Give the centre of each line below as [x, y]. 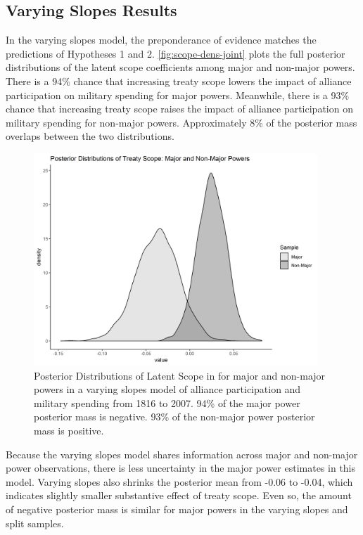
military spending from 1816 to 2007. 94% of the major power [167, 402]
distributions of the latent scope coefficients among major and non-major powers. [180, 67]
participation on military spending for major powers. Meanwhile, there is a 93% [178, 95]
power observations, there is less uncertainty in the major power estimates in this [181, 468]
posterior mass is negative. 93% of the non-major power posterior [174, 417]
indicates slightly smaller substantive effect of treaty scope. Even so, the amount [179, 495]
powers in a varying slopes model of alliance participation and [167, 389]
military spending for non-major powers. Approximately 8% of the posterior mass [181, 122]
